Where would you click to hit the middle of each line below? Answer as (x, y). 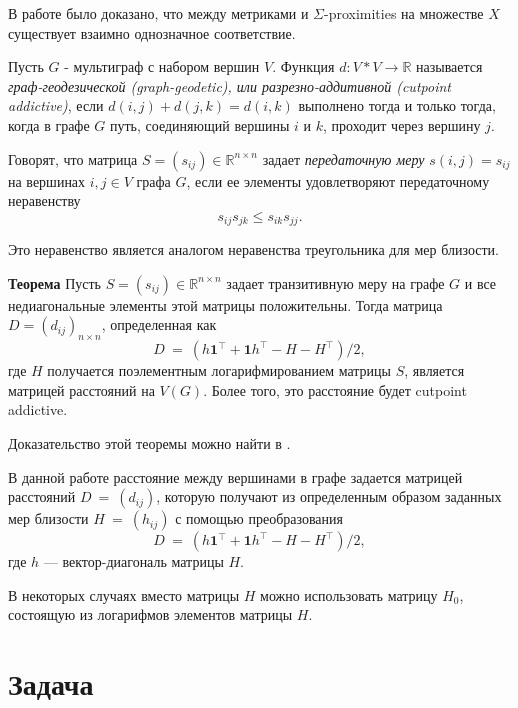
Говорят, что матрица (73, 158)
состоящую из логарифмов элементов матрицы (150, 614)
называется (449, 66)
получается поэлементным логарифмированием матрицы (219, 370)
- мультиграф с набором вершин (162, 66)
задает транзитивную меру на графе (335, 282)
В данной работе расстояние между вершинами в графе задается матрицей (235, 476)
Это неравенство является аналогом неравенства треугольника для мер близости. (253, 249)
